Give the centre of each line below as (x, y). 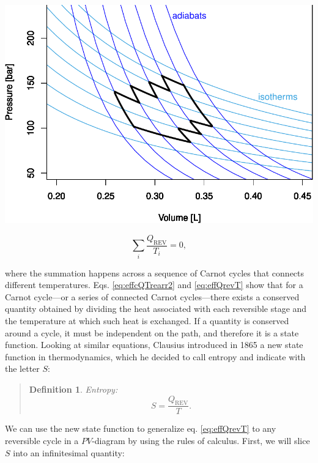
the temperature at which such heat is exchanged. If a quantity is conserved (147, 320)
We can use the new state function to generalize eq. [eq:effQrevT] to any (141, 428)
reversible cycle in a (42, 440)
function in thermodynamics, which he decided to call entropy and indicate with (155, 356)
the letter (22, 369)
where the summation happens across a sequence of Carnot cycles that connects (155, 272)
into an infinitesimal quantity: (69, 452)
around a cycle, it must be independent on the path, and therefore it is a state (152, 332)
